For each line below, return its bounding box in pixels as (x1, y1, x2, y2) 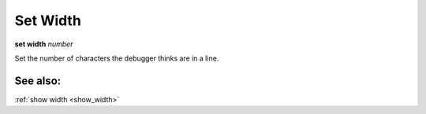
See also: (14, 74, 62, 87)
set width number (14, 39, 73, 49)
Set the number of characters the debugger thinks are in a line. (14, 53, 219, 63)
